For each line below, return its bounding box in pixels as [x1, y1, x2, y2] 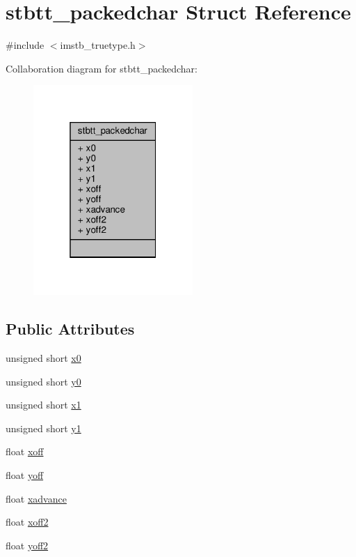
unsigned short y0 [6, 374, 81, 388]
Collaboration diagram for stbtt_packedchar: [6, 61, 197, 75]
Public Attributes [6, 318, 135, 339]
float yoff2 [6, 537, 49, 552]
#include [6, 38, 44, 52]
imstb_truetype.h [60, 38, 136, 52]
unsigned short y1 [6, 420, 81, 435]
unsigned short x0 [6, 350, 81, 365]
